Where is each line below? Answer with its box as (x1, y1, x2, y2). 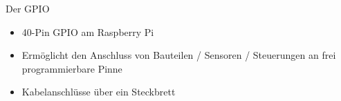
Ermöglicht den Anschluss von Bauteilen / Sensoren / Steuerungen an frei (21, 48, 336, 62)
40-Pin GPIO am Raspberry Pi (21, 24, 154, 39)
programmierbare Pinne (21, 61, 122, 75)
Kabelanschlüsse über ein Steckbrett (21, 84, 176, 99)
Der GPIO (6, 1, 50, 15)
